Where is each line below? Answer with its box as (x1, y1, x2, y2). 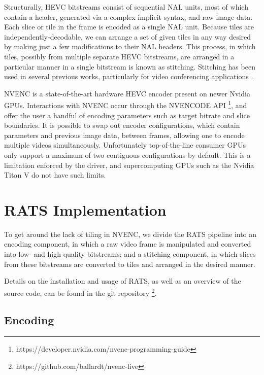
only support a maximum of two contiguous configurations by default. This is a (4, 149, 251, 160)
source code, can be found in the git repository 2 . (4, 286, 157, 298)
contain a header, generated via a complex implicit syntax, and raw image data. (4, 11, 253, 22)
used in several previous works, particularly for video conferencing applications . (4, 71, 253, 82)
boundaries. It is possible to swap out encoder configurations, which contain (4, 120, 240, 130)
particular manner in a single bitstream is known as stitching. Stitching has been (4, 61, 255, 72)
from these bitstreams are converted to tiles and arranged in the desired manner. (4, 258, 255, 269)
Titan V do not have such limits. (4, 169, 106, 180)
